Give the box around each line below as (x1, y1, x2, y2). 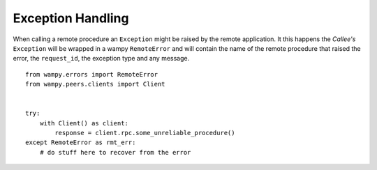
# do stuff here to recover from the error (39, 148, 191, 156)
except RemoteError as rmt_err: (25, 139, 136, 146)
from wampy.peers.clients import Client (25, 80, 165, 88)
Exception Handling (13, 10, 129, 26)
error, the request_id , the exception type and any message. (13, 54, 190, 63)
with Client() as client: (39, 119, 129, 127)
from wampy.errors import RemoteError (25, 70, 158, 78)
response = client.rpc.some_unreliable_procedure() (54, 129, 235, 137)
